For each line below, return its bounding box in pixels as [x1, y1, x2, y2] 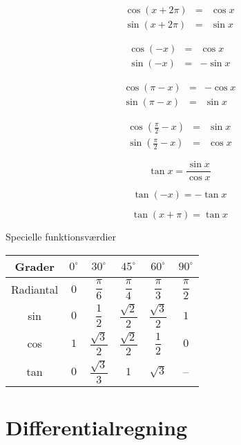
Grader [15, 258, 55, 274]
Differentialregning [6, 413, 188, 442]
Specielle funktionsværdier [6, 229, 117, 244]
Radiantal [11, 281, 59, 297]
